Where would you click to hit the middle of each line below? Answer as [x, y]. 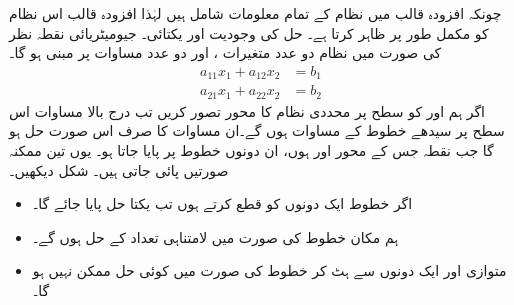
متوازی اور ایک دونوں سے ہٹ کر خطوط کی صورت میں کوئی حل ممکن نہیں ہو [269, 270]
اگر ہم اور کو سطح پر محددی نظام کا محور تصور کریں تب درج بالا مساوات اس [247, 110]
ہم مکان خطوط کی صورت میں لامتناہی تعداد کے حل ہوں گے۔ [215, 236]
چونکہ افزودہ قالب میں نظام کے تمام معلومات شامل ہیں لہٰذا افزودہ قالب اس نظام [255, 13]
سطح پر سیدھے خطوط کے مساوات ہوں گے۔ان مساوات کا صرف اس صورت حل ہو [257, 130]
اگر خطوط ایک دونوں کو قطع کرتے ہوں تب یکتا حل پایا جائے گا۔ [222, 203]
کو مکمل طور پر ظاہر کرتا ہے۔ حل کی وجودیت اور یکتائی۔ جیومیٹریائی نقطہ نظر [249, 32]
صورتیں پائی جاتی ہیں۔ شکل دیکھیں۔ [119, 169]
